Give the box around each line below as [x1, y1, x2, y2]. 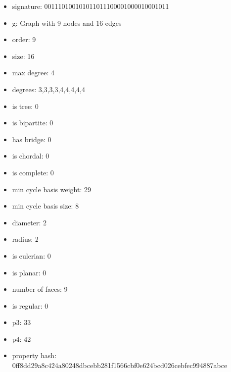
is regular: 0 [12, 300, 48, 311]
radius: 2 [12, 234, 39, 244]
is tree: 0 [12, 101, 39, 111]
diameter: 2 [12, 217, 47, 227]
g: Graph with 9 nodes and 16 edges [12, 17, 122, 28]
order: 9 [12, 34, 36, 45]
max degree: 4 [12, 67, 54, 78]
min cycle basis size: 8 [12, 201, 79, 211]
